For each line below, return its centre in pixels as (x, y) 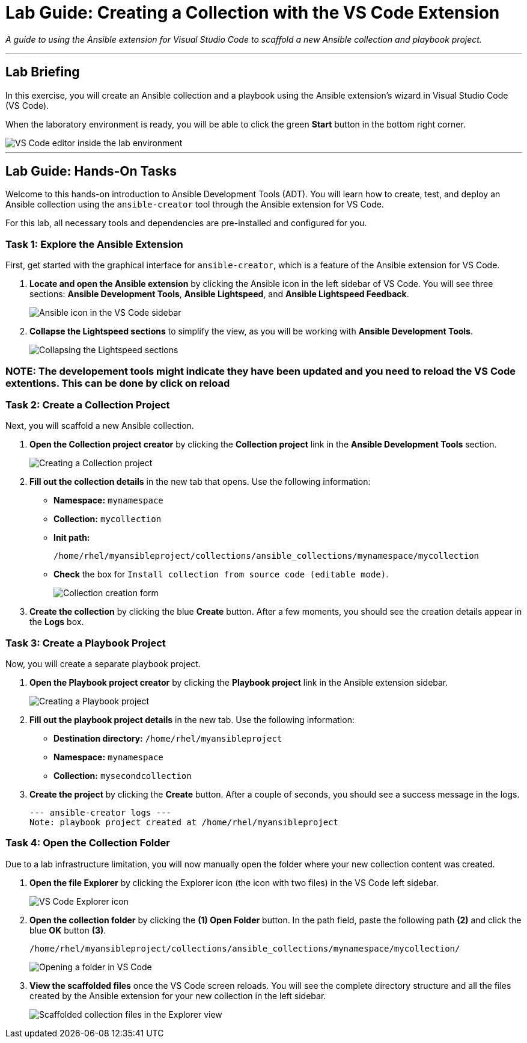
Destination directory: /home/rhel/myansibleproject (168, 739)
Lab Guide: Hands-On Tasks (91, 171)
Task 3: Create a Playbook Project (86, 643)
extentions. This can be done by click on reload (118, 383)
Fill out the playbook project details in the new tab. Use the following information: (192, 720)
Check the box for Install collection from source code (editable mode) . (221, 574)
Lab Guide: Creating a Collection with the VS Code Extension (253, 13)
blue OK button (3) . (68, 930)
